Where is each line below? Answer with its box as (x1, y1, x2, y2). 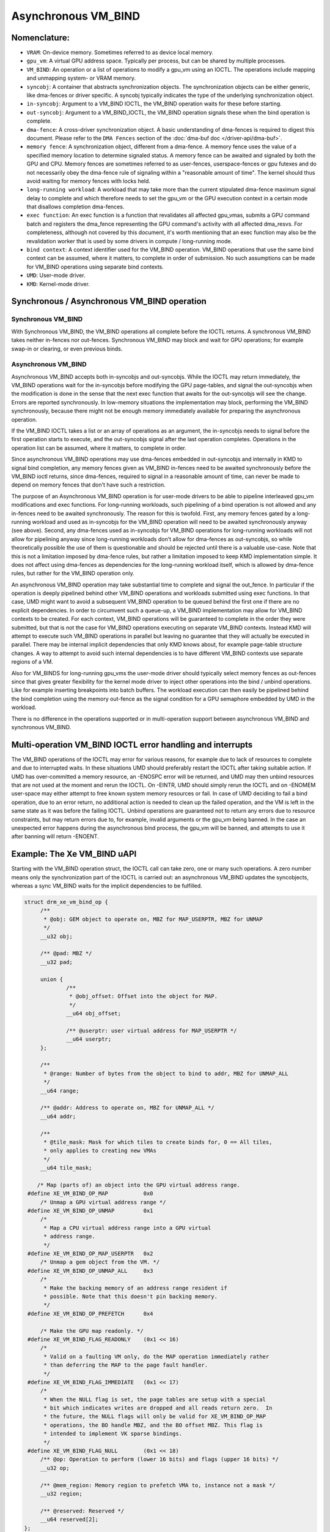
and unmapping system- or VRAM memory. (26, 74, 136, 82)
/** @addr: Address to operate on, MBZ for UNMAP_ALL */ (40, 1104, 215, 1112)
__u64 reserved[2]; (40, 1516, 99, 1523)
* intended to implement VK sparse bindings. (43, 1430, 183, 1437)
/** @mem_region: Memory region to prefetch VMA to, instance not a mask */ (40, 1482, 276, 1488)
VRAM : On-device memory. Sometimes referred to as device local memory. (26, 49, 214, 56)
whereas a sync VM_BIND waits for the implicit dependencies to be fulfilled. (11, 882, 203, 890)
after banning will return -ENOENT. (11, 833, 99, 840)
